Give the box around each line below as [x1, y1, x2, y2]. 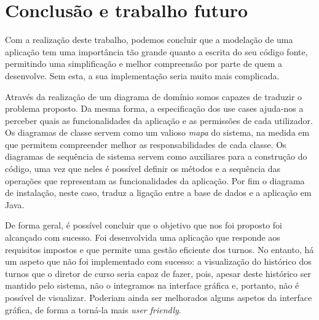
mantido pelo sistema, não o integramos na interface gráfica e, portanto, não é [5, 279, 299, 292]
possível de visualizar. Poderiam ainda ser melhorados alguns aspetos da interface [5, 291, 312, 303]
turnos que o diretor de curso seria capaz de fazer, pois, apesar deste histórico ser [5, 267, 311, 279]
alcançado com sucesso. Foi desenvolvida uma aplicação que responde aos [5, 231, 280, 244]
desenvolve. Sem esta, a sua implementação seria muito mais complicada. [5, 69, 280, 82]
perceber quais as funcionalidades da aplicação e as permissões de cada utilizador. [5, 114, 313, 127]
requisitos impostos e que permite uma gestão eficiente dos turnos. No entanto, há [5, 243, 314, 256]
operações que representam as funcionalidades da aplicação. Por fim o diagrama [5, 174, 305, 187]
